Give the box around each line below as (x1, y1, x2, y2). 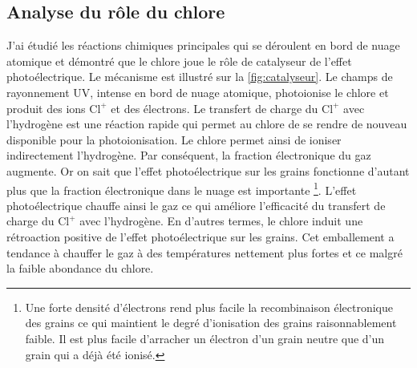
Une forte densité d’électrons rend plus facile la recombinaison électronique (25, 298, 394, 315)
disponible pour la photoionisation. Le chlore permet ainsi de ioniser (6, 131, 342, 148)
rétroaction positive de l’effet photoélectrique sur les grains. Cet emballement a (6, 228, 395, 245)
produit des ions (6, 99, 86, 116)
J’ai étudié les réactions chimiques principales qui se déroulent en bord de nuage (6, 37, 400, 54)
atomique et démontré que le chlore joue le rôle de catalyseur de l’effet (6, 52, 352, 69)
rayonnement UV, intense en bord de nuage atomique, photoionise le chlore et (6, 83, 389, 100)
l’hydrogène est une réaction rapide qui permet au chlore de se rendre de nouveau (6, 115, 407, 132)
